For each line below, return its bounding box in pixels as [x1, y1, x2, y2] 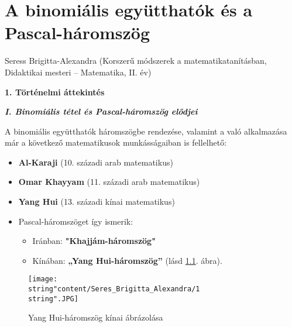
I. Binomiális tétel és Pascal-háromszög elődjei [5, 105, 198, 118]
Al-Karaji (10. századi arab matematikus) [18, 156, 173, 168]
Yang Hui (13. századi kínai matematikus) [18, 195, 175, 208]
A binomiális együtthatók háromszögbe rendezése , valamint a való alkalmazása [5, 125, 287, 137]
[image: [28, 275, 58, 284]
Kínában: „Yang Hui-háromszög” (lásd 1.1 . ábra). [32, 254, 222, 266]
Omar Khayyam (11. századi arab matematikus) [18, 175, 200, 188]
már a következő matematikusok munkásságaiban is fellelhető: [5, 136, 227, 149]
